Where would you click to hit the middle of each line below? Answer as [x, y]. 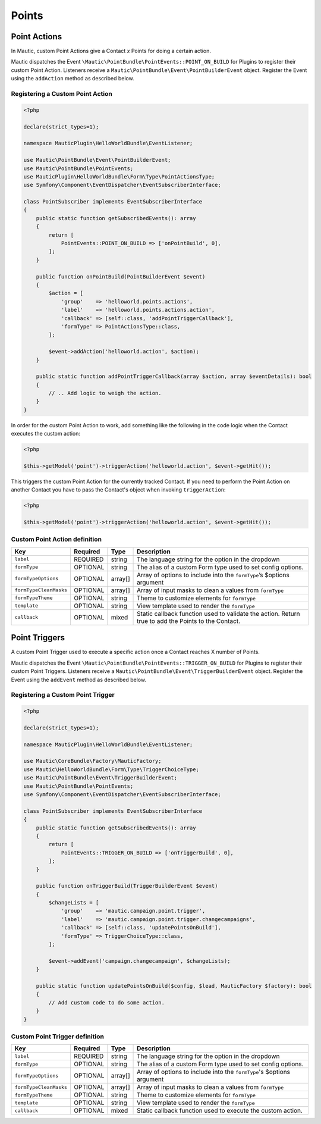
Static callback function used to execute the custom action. [220, 1111]
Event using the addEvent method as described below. [79, 680]
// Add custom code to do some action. [106, 1002]
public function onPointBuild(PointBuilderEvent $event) [121, 276]
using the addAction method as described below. [73, 79]
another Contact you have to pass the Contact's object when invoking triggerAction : [118, 490]
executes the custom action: [45, 434]
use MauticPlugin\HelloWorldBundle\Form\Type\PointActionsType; [119, 176]
